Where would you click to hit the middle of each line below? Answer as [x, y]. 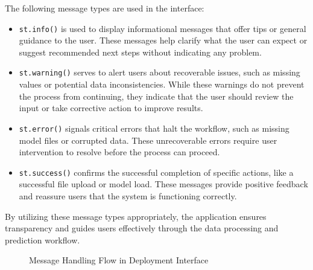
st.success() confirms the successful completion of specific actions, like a [156, 172]
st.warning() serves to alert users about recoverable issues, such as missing [160, 72]
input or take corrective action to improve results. [111, 108]
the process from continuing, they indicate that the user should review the [156, 96]
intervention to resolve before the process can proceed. [119, 152]
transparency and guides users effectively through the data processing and [142, 228]
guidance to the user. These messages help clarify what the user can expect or [163, 40]
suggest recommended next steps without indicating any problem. [140, 52]
